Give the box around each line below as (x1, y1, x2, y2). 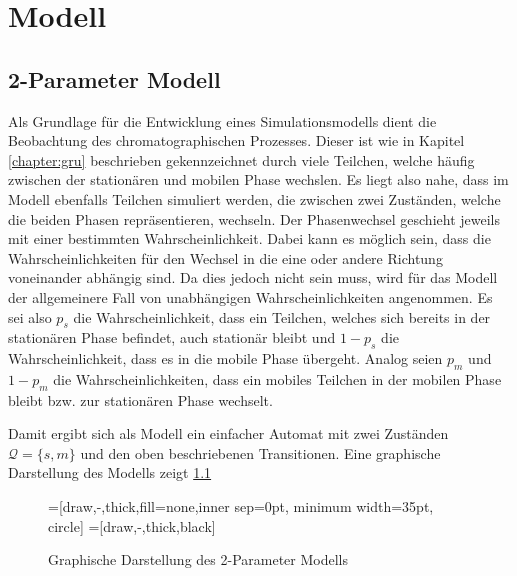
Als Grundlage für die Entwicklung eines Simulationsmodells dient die (8, 110, 437, 131)
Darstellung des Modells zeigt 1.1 (8, 462, 212, 483)
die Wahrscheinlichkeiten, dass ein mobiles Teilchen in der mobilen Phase (53, 368, 502, 389)
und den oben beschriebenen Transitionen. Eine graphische (80, 442, 441, 463)
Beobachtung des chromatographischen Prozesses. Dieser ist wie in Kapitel (8, 130, 465, 151)
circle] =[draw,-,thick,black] (48, 515, 216, 536)
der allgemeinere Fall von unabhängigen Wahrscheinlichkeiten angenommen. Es (8, 286, 493, 307)
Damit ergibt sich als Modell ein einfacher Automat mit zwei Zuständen (8, 423, 449, 444)
